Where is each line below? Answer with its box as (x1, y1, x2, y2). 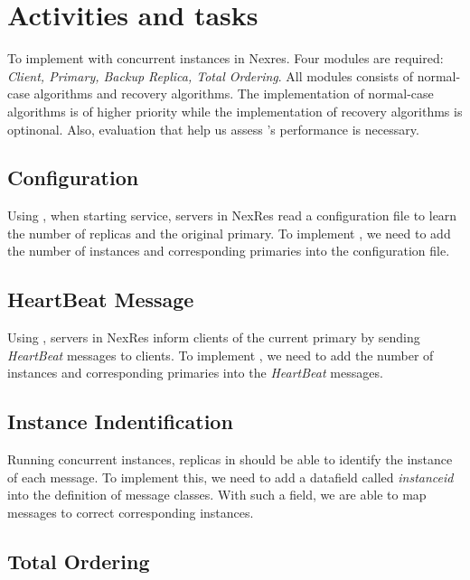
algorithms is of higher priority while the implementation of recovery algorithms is (7, 101, 463, 120)
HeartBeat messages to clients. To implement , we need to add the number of (7, 345, 434, 364)
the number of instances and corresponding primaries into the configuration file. (7, 241, 450, 260)
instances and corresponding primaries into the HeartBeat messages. (7, 363, 383, 382)
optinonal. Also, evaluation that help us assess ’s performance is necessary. (7, 119, 419, 138)
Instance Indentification (7, 407, 233, 435)
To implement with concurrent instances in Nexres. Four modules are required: (7, 49, 444, 68)
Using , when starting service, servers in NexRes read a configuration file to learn (7, 206, 457, 225)
